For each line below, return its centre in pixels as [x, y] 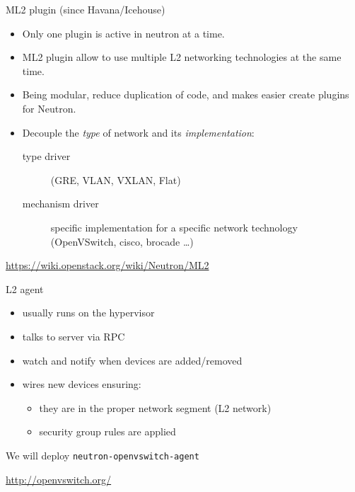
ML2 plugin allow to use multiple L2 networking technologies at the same [182, 57]
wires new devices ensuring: [82, 384]
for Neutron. [49, 108]
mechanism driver [60, 204]
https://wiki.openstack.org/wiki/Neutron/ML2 [107, 265]
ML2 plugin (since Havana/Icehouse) [86, 9]
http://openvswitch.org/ [59, 479]
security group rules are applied [107, 431]
